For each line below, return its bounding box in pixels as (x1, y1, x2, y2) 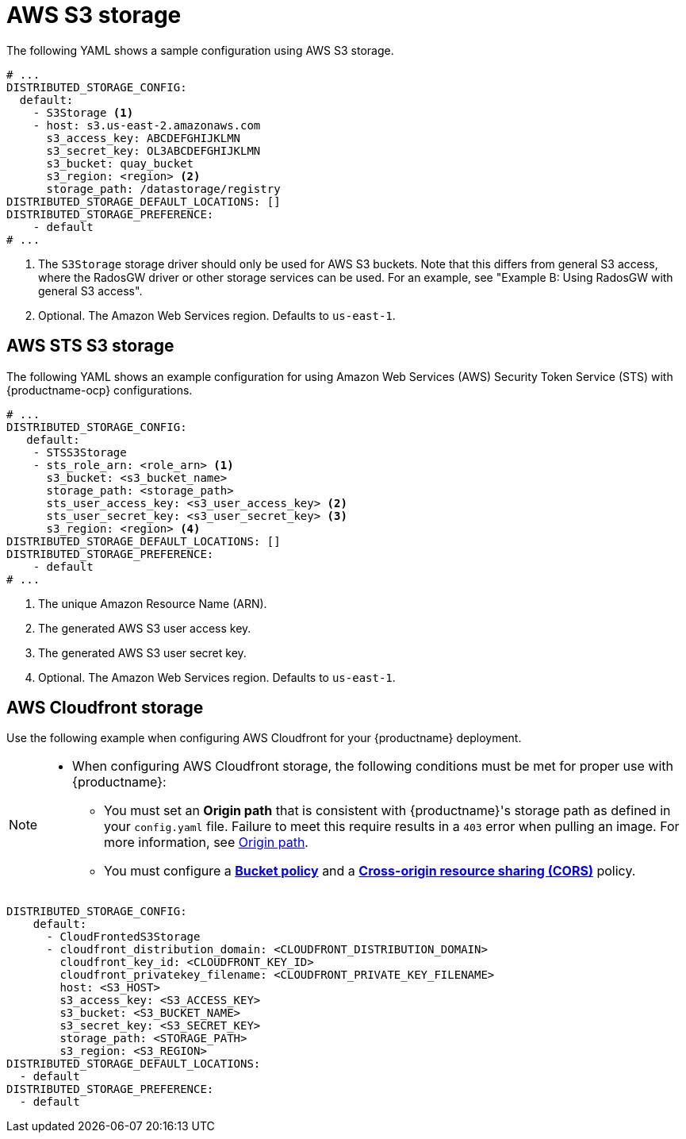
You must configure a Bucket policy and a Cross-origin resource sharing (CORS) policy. (104, 863, 636, 879)
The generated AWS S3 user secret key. (38, 645, 247, 660)
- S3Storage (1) (33, 106, 134, 119)
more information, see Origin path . (104, 834, 309, 851)
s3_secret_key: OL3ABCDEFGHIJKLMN (46, 144, 261, 157)
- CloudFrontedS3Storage (46, 930, 201, 944)
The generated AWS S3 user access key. (38, 621, 251, 635)
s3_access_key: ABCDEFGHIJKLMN (46, 131, 241, 144)
